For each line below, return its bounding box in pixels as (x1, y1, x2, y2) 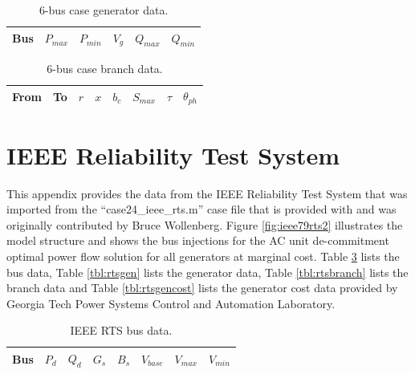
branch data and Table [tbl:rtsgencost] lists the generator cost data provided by (6, 279, 398, 296)
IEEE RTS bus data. (70, 322, 173, 339)
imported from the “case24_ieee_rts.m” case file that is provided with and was (6, 201, 397, 217)
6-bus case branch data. (47, 59, 163, 76)
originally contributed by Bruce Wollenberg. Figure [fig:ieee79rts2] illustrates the (6, 216, 403, 233)
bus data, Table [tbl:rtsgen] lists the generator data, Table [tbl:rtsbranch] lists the (6, 263, 409, 280)
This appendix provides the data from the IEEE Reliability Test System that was (6, 185, 408, 201)
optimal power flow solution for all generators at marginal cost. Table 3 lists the (6, 247, 400, 264)
